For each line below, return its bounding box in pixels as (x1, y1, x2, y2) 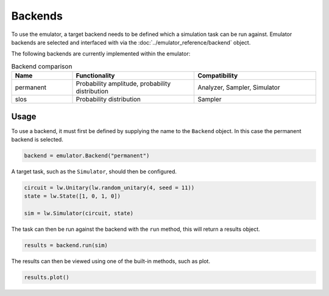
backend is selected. (11, 136, 63, 143)
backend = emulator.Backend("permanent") (24, 152, 150, 159)
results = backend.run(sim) (24, 242, 108, 249)
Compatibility (197, 71, 238, 80)
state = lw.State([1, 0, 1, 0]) (24, 193, 121, 200)
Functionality (76, 71, 115, 80)
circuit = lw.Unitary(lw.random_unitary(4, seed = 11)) (24, 184, 195, 191)
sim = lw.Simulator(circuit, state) (24, 210, 134, 217)
